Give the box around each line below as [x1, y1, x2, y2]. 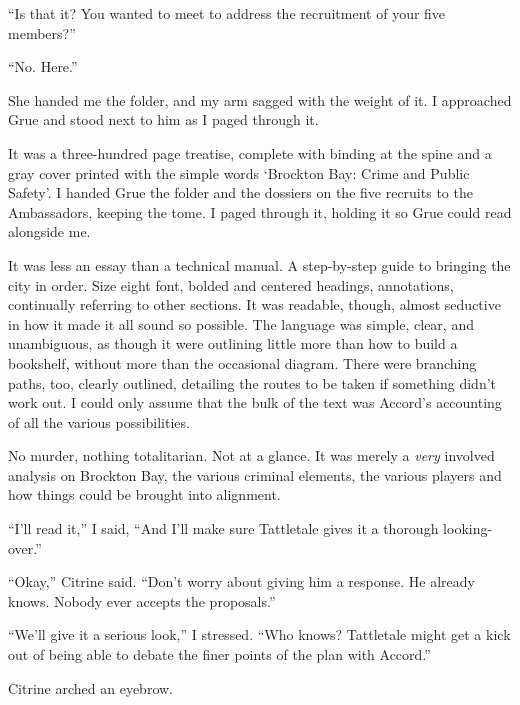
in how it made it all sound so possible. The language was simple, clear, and [8, 313, 474, 334]
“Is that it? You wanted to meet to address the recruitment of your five [8, 3, 446, 23]
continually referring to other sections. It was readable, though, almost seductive [8, 294, 501, 315]
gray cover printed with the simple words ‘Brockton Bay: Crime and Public [8, 162, 470, 183]
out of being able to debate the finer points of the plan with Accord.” [8, 644, 431, 665]
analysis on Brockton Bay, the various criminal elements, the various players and [8, 464, 502, 485]
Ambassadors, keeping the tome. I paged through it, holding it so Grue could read [8, 201, 512, 222]
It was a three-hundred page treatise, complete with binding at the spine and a [8, 142, 492, 163]
